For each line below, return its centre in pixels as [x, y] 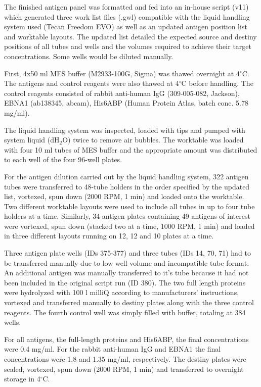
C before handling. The [217, 83]
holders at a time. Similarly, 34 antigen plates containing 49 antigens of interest [127, 216]
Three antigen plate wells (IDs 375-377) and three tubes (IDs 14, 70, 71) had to [128, 253]
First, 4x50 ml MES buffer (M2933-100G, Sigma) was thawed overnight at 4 [122, 73]
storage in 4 [22, 379]
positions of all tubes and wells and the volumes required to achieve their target [128, 46]
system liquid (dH [32, 140]
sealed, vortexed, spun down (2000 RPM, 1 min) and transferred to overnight [124, 369]
